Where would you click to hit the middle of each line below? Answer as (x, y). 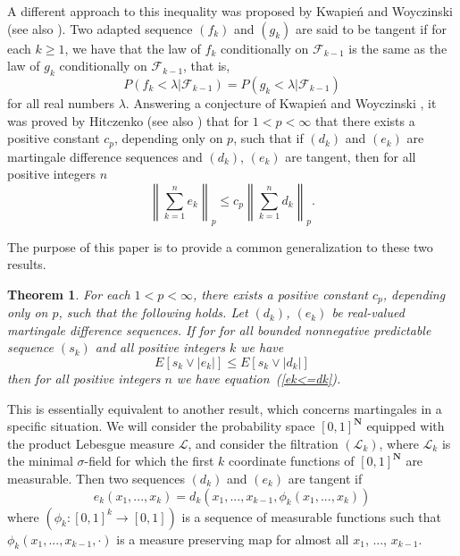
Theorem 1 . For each (69, 294)
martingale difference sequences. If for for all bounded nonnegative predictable (219, 329)
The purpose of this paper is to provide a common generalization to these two (220, 246)
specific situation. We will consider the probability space (161, 426)
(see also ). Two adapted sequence (100, 28)
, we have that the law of (133, 48)
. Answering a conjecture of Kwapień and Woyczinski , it (281, 102)
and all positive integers (160, 347)
